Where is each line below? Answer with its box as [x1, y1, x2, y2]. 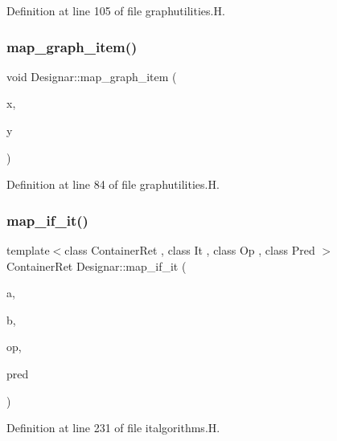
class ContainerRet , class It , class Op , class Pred [64, 242, 315, 258]
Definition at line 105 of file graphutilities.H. [6, 2, 225, 18]
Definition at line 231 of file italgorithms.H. [6, 419, 220, 436]
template [6, 242, 50, 258]
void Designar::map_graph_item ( [6, 67, 177, 84]
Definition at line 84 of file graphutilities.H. [6, 176, 220, 193]
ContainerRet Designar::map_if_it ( [6, 257, 187, 274]
